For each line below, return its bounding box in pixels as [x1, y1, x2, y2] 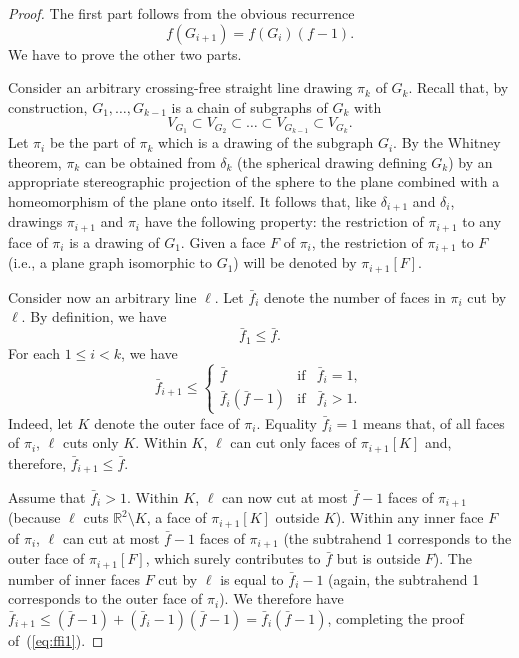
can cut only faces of [230, 432, 356, 453]
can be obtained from [84, 151, 216, 172]
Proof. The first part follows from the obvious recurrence [8, 3, 355, 23]
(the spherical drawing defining [237, 151, 427, 172]
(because [8, 507, 61, 528]
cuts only [62, 432, 119, 453]
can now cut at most [222, 487, 348, 508]
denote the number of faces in [264, 286, 446, 307]
